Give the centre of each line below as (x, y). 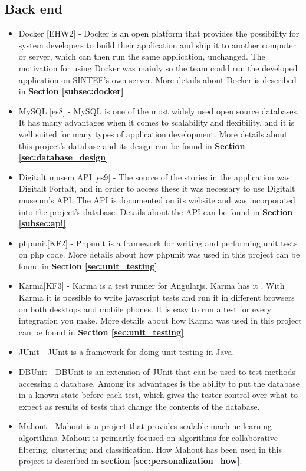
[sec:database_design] (63, 157)
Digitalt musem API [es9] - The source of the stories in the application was (154, 177)
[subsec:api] (42, 223)
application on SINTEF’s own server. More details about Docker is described (157, 79)
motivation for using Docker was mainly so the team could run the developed (158, 67)
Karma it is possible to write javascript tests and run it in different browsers (157, 297)
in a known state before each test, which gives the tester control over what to (158, 395)
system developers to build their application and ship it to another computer (157, 45)
